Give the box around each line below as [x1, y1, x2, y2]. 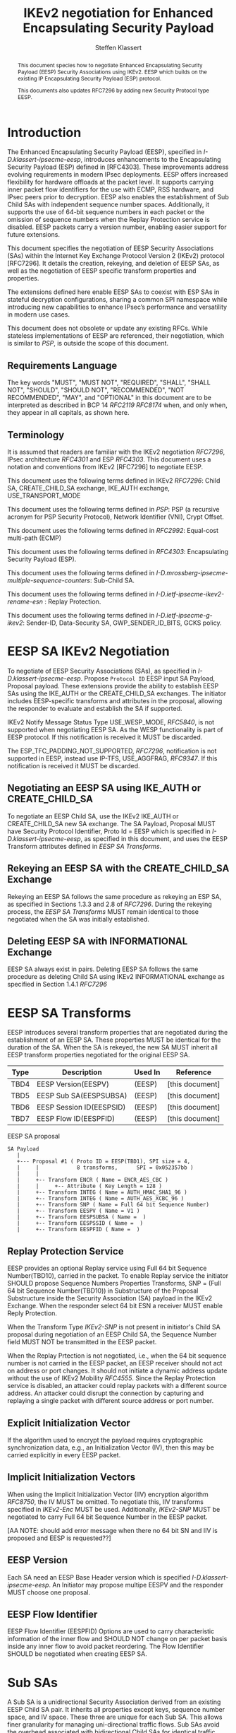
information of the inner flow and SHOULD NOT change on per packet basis [7, 1635, 228, 1643]
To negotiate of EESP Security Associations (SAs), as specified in [7, 666, 197, 675]
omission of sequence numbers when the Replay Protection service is [7, 216, 210, 224]
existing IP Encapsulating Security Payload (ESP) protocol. [17, 74, 162, 82]
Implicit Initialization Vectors [7, 1471, 136, 1484]
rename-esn [7, 597, 44, 606]
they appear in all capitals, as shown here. [7, 409, 130, 417]
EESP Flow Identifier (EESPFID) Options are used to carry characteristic [7, 1627, 215, 1635]
